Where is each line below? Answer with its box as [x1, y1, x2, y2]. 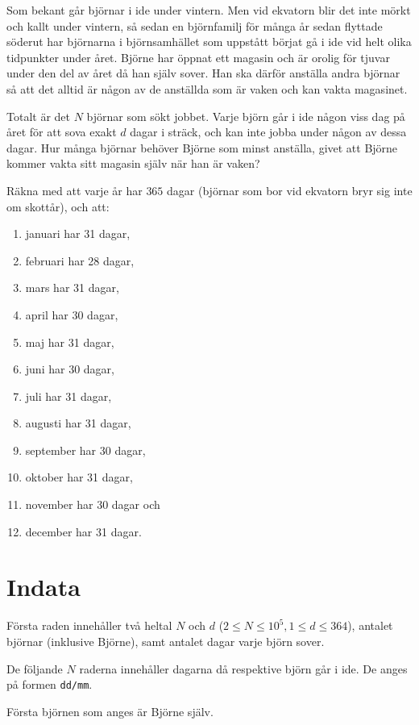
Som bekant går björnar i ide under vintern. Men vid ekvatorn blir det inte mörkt [6, 2, 411, 18]
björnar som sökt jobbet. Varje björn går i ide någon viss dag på [86, 107, 405, 124]
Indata [6, 570, 81, 603]
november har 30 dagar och [25, 496, 160, 513]
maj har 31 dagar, [25, 333, 114, 350]
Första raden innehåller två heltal [6, 617, 172, 634]
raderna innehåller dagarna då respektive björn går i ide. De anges [79, 660, 408, 677]
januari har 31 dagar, [25, 225, 131, 242]
